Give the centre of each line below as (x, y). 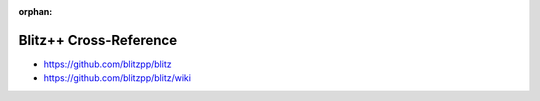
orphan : (35, 11)
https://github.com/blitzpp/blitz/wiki (117, 78)
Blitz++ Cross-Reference (98, 40)
